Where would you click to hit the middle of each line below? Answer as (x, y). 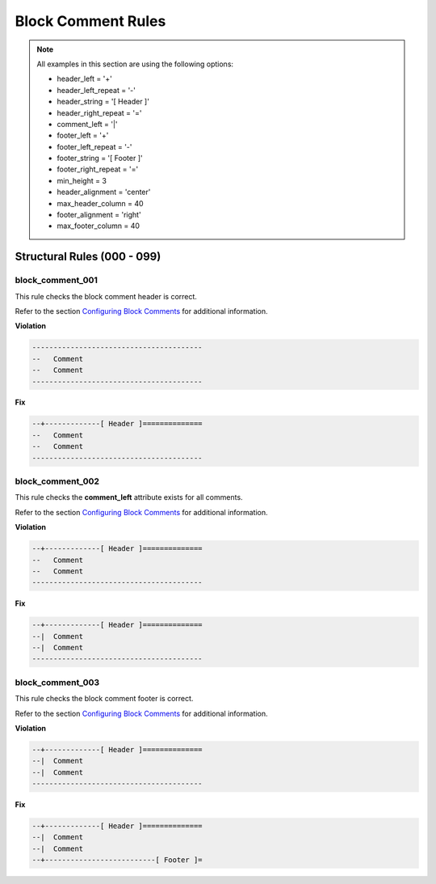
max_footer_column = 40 (99, 226)
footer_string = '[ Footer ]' (100, 159)
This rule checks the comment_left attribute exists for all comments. (129, 497)
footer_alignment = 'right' (99, 215)
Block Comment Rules (90, 21)
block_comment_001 (57, 281)
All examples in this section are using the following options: (135, 64)
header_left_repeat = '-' (96, 90)
